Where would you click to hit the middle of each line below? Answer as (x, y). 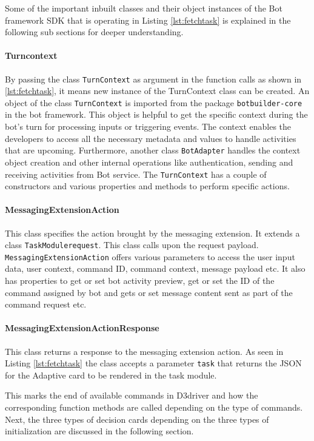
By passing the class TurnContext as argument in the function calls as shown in (153, 79)
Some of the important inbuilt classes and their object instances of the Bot (144, 8)
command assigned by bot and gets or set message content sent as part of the (149, 292)
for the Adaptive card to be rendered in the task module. (111, 375)
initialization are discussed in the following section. (99, 431)
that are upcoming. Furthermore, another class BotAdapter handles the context (153, 150)
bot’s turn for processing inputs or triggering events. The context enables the (148, 126)
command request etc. (46, 304)
